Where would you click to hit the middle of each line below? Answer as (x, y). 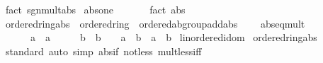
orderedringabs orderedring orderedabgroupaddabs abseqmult (155, 23)
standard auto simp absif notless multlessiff (103, 51)
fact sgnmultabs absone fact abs (95, 9)
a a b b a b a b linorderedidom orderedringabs (174, 37)
